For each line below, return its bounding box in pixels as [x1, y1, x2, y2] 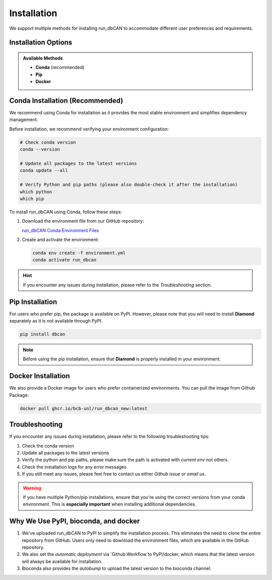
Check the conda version [22, 442, 74, 448]
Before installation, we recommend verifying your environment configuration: [9, 126, 169, 132]
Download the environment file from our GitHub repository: [22, 218, 145, 224]
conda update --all [20, 168, 68, 173]
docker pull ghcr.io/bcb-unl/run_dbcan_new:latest [20, 406, 148, 411]
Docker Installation [9, 372, 70, 380]
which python [20, 189, 52, 195]
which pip [20, 196, 44, 202]
